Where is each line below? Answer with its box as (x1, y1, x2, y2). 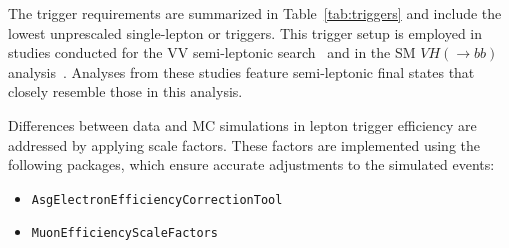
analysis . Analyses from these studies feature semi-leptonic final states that (8, 61, 475, 82)
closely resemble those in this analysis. (8, 81, 243, 102)
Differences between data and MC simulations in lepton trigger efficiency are (8, 114, 477, 135)
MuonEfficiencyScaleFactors (31, 226, 218, 241)
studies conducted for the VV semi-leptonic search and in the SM (8, 42, 416, 63)
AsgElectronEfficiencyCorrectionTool (31, 192, 283, 207)
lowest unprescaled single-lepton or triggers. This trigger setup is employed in (8, 22, 483, 43)
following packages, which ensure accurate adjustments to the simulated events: (8, 154, 495, 175)
